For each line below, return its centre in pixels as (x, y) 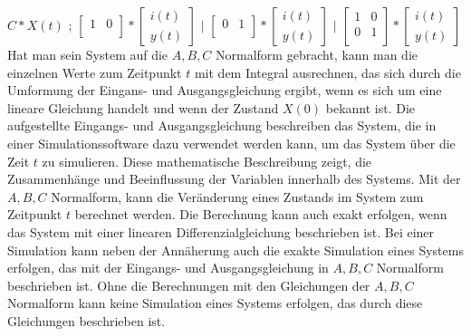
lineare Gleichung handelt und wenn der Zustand (143, 107)
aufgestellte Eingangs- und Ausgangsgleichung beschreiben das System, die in (222, 125)
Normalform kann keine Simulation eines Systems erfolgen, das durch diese (215, 303)
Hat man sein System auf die (88, 54)
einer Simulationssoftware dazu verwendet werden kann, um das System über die (231, 143)
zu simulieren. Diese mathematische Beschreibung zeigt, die (207, 161)
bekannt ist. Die (370, 107)
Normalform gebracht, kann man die (317, 54)
